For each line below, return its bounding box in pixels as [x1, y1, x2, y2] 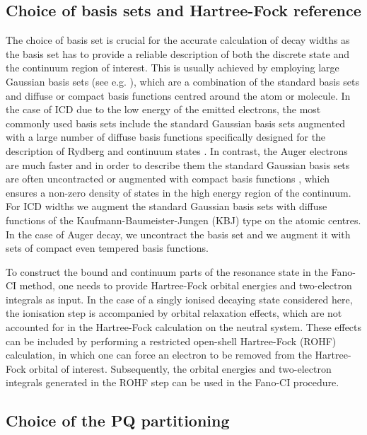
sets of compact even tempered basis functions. [6, 240, 209, 255]
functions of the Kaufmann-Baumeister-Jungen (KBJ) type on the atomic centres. [6, 212, 361, 227]
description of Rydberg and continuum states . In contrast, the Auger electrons [6, 143, 348, 158]
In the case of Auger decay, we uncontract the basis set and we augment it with [6, 226, 351, 241]
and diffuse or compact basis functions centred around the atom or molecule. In [6, 88, 351, 103]
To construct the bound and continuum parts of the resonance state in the [6, 264, 328, 279]
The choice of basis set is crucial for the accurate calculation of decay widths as [6, 33, 350, 47]
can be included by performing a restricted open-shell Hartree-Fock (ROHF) [6, 333, 337, 348]
